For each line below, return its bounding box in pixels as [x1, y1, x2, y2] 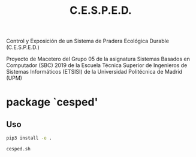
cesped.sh [6, 146, 31, 152]
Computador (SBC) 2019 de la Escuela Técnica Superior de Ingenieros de [6, 62, 188, 69]
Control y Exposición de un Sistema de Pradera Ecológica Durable [6, 37, 170, 45]
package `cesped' [6, 95, 98, 109]
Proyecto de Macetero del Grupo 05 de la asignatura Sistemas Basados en [6, 55, 190, 63]
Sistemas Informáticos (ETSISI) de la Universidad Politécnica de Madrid [6, 68, 183, 76]
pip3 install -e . [6, 135, 52, 141]
